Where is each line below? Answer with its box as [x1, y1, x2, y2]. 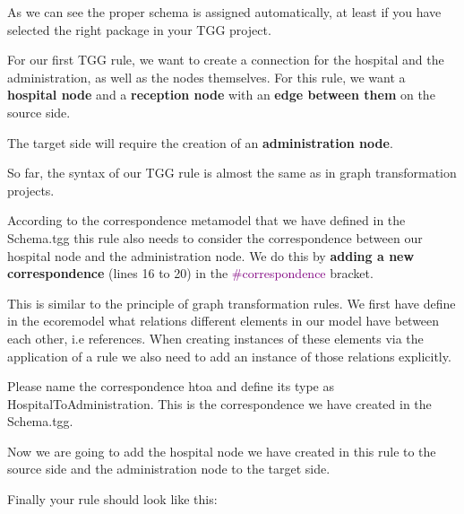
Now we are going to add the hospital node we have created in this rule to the [7, 441, 436, 460]
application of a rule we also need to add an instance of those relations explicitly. [7, 346, 451, 365]
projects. [7, 180, 55, 199]
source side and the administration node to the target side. [7, 459, 331, 478]
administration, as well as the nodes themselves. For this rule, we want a [7, 67, 406, 86]
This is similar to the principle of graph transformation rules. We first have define [7, 293, 456, 312]
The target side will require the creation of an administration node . [7, 133, 393, 152]
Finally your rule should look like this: [7, 490, 218, 509]
